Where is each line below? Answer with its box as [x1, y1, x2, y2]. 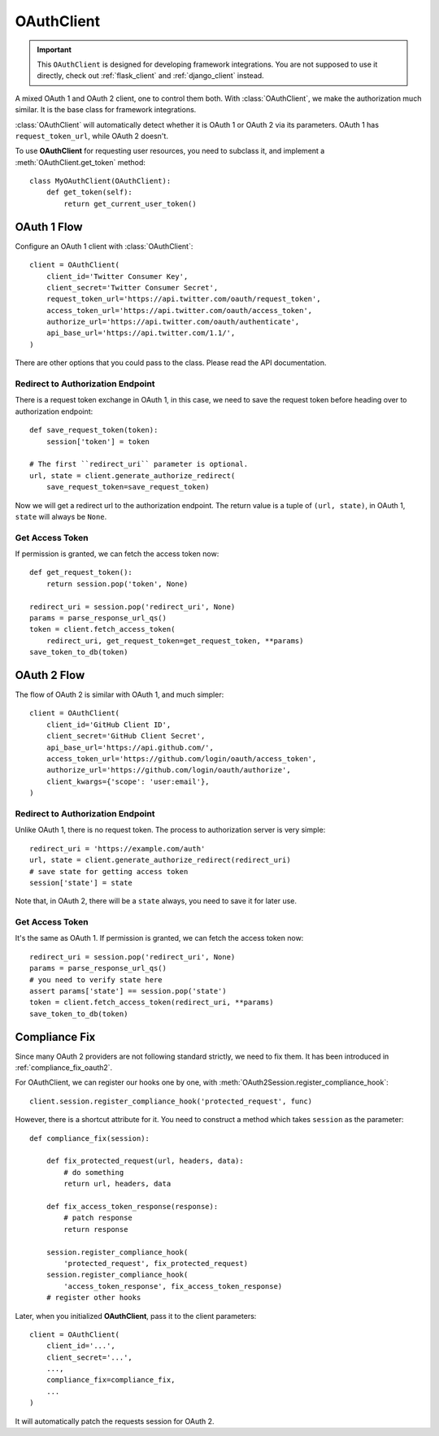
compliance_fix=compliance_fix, [46, 1375, 176, 1385]
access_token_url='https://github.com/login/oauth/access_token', [46, 755, 317, 764]
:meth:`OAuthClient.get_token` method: [15, 157, 146, 167]
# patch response [63, 1213, 133, 1223]
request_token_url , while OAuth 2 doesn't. [15, 131, 168, 141]
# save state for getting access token [29, 867, 189, 876]
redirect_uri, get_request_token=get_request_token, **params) [46, 636, 304, 646]
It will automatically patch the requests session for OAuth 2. [15, 1416, 215, 1426]
